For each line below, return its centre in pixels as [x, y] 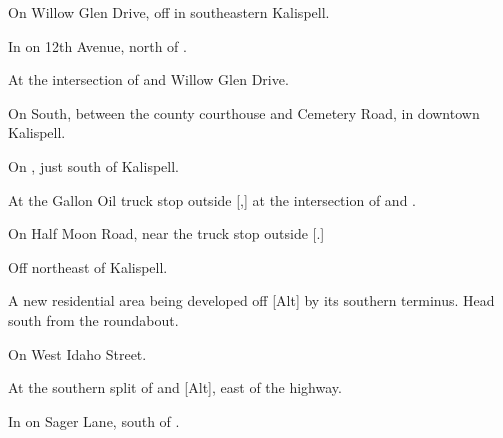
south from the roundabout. [93, 319]
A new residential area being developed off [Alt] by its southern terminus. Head [251, 300]
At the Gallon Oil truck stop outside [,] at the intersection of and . [212, 199]
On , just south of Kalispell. [93, 165]
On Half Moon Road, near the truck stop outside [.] [166, 233]
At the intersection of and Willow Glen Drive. [148, 79]
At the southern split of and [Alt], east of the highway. [175, 387]
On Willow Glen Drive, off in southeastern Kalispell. [169, 12]
